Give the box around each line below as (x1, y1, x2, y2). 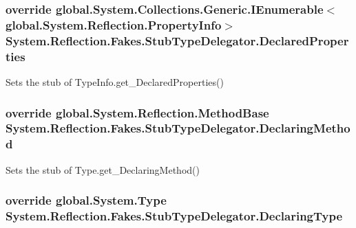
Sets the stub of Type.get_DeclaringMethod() (6, 162, 200, 176)
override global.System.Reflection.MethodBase (6, 104, 269, 121)
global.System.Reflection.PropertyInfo (6, 16, 222, 33)
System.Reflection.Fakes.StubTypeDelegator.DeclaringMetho (6, 119, 350, 137)
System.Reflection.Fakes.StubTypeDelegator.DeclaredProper (6, 32, 349, 49)
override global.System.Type (6, 192, 167, 209)
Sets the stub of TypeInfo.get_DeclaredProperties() (6, 74, 224, 89)
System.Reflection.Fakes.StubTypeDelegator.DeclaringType (6, 207, 343, 225)
